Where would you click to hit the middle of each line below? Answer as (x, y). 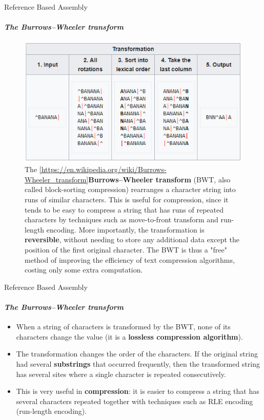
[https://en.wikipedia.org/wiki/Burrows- (103, 169)
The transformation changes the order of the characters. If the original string (137, 354)
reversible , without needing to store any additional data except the (132, 239)
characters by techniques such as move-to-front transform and (121, 219)
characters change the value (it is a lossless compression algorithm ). (129, 336)
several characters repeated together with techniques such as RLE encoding (135, 401)
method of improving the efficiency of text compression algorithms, (130, 259)
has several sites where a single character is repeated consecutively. (121, 374)
